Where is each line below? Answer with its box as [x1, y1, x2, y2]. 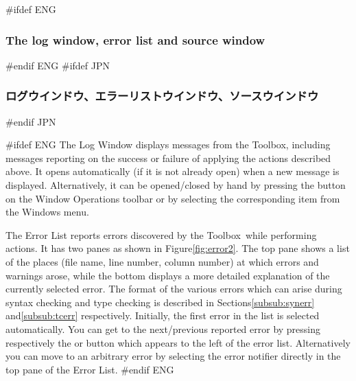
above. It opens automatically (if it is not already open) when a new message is [5, 164, 340, 178]
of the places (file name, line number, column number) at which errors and [5, 254, 319, 268]
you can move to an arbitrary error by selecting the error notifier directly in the [5, 349, 341, 363]
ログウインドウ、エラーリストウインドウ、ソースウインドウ [5, 87, 319, 104]
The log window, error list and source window [5, 31, 265, 48]
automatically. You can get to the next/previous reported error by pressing [5, 321, 321, 336]
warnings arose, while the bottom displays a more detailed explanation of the [5, 268, 330, 282]
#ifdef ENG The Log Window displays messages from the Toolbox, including [5, 137, 331, 152]
